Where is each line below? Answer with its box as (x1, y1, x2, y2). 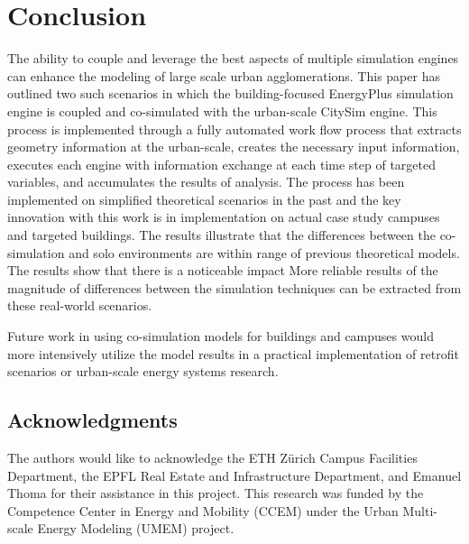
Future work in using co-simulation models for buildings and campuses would (7, 327, 434, 346)
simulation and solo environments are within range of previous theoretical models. (7, 243, 460, 262)
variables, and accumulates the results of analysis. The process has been (7, 172, 405, 191)
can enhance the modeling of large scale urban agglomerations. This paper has (7, 66, 440, 85)
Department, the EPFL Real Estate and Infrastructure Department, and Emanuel (7, 466, 462, 484)
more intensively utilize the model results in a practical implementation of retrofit (7, 344, 459, 363)
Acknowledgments (7, 406, 178, 434)
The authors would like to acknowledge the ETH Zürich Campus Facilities (7, 448, 418, 467)
